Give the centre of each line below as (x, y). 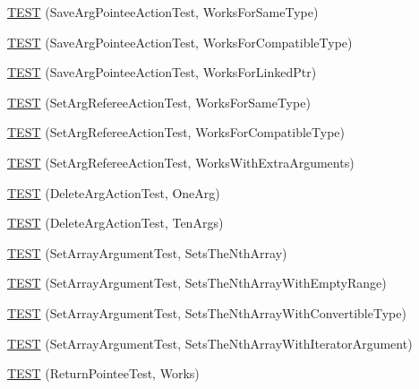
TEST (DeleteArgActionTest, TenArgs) (115, 223)
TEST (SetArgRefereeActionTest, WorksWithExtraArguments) (181, 162)
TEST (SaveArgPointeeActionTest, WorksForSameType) (163, 12)
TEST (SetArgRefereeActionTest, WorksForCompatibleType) (176, 132)
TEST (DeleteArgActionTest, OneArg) (114, 192)
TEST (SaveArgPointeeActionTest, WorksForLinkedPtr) (162, 72)
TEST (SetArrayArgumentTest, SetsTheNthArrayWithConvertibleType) (207, 312)
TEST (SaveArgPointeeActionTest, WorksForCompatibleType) (180, 42)
